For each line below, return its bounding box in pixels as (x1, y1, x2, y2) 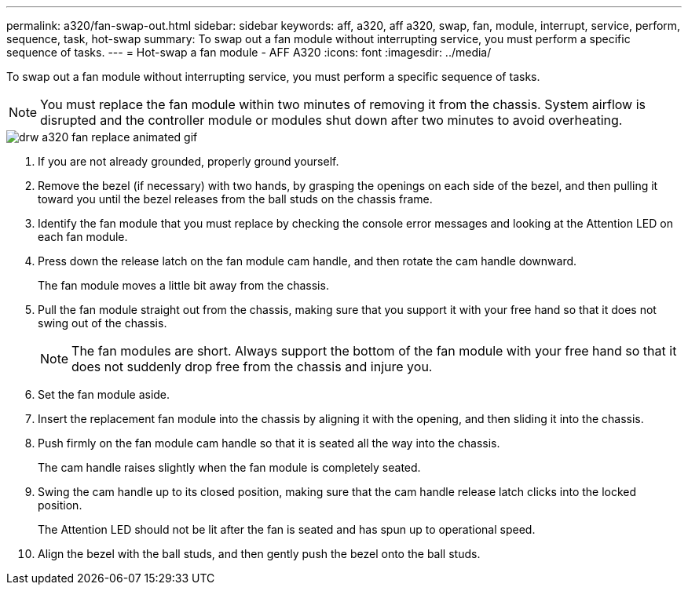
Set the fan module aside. (38, 388, 170, 401)
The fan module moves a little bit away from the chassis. (38, 279, 329, 292)
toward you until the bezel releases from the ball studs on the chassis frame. (38, 192, 433, 206)
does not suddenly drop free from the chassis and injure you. (71, 359, 433, 374)
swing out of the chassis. (38, 316, 167, 330)
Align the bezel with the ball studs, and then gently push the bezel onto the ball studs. (38, 547, 481, 560)
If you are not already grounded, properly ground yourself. (38, 155, 339, 168)
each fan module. (38, 230, 128, 243)
